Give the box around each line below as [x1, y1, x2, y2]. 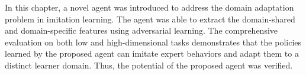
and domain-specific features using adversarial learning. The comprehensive [5, 24, 278, 37]
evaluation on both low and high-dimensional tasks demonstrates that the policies [5, 35, 302, 48]
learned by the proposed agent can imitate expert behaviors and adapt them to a [5, 47, 299, 60]
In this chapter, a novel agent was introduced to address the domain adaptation [5, 1, 294, 13]
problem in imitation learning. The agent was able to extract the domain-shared [5, 12, 295, 25]
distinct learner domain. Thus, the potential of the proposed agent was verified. [5, 58, 293, 71]
